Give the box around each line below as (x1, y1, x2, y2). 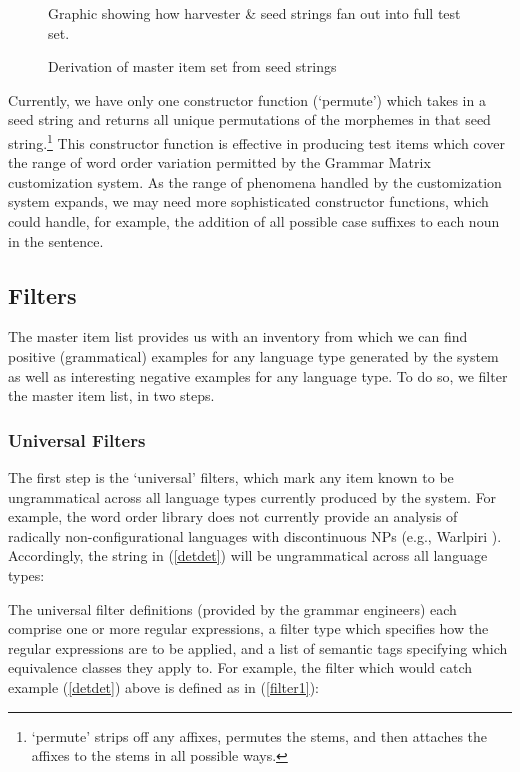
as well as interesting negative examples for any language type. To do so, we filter (8, 365, 508, 386)
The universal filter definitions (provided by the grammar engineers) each (8, 598, 457, 619)
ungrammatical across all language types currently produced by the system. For (8, 486, 497, 507)
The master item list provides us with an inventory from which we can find (8, 326, 468, 347)
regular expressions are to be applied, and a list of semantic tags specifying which (8, 637, 508, 658)
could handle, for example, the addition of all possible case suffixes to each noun (8, 211, 500, 231)
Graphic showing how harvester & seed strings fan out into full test (48, 3, 461, 23)
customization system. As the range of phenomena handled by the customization (8, 171, 502, 192)
